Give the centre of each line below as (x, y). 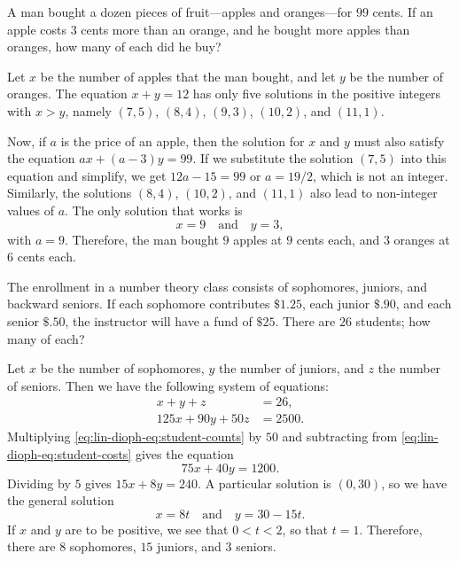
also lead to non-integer (374, 193)
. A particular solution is (265, 483)
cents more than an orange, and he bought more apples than (245, 29)
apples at (258, 239)
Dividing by (39, 483)
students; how (393, 320)
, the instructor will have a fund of (159, 320)
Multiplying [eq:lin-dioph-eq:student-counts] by (135, 436)
